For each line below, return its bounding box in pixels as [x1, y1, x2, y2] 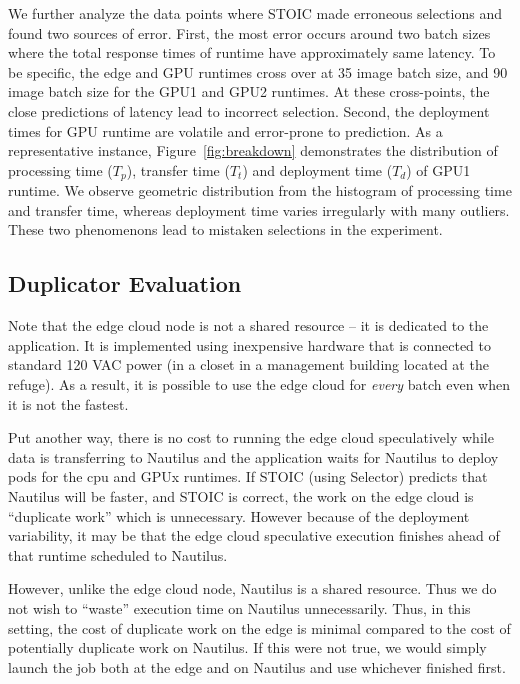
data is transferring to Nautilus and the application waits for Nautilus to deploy [8, 446, 499, 467]
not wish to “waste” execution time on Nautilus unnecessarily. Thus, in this [8, 597, 471, 618]
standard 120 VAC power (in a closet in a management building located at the [8, 354, 489, 375]
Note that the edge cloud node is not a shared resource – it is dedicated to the [8, 315, 489, 336]
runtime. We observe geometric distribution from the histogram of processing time [8, 180, 512, 201]
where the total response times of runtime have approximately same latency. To [8, 42, 496, 63]
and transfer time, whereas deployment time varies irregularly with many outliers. [8, 199, 510, 220]
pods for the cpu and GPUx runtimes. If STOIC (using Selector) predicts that [8, 466, 488, 487]
